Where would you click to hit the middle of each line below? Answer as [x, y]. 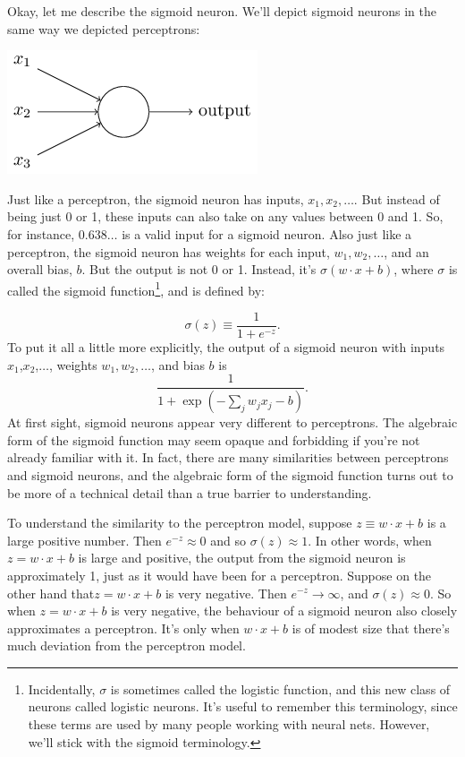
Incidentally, [62, 688]
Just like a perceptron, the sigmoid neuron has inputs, [156, 198]
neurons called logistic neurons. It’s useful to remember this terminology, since [243, 706]
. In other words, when [370, 540]
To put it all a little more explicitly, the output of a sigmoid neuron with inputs [226, 347]
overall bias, [40, 269]
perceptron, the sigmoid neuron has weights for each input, [169, 251]
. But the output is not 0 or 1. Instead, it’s [199, 269]
